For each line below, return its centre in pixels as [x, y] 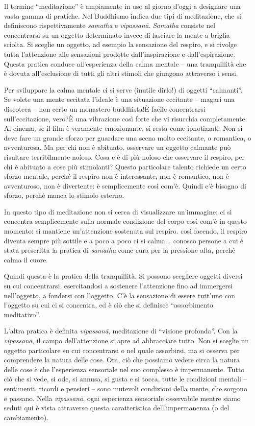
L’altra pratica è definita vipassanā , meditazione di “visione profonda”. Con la [121, 331]
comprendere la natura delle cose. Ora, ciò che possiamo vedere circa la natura [122, 360]
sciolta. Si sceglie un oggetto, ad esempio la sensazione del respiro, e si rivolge [121, 44]
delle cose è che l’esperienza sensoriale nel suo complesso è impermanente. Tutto [124, 369]
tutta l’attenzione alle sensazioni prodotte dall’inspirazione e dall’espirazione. [120, 54]
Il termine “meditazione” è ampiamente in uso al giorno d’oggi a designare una [122, 6]
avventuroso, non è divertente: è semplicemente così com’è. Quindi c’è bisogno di [125, 185]
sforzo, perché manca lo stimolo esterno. [64, 195]
